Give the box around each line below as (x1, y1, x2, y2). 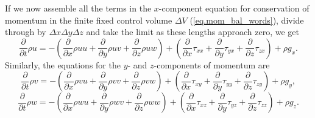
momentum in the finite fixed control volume (5, 13, 172, 26)
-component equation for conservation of (158, 2, 310, 14)
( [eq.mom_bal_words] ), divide (189, 13, 304, 26)
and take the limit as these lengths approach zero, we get (86, 25, 299, 38)
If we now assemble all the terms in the (5, 2, 152, 14)
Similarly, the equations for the (5, 58, 121, 71)
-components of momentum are (154, 58, 270, 71)
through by (5, 25, 46, 38)
